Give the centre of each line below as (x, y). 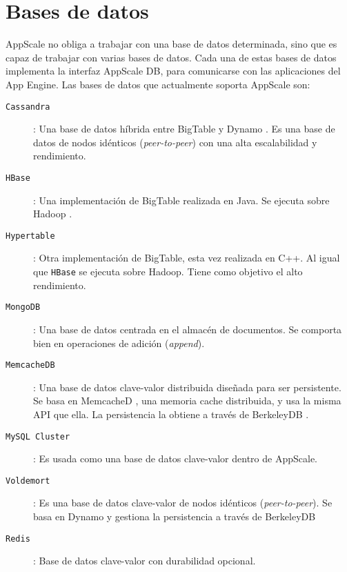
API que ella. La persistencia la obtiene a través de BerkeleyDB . (171, 414)
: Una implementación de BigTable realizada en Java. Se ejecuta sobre (181, 200)
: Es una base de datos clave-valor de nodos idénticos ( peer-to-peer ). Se (183, 503)
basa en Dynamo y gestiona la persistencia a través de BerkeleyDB (175, 516)
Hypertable (30, 236)
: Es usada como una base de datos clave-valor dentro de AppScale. (175, 458)
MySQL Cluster (38, 436)
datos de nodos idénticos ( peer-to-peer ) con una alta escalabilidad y (175, 142)
